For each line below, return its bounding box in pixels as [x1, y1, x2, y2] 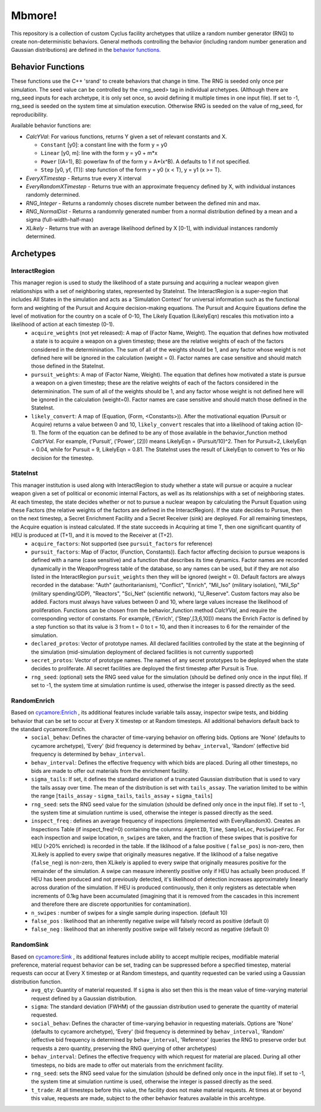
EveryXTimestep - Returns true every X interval [26, 175, 142, 182]
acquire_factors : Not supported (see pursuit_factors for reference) [31, 540, 213, 547]
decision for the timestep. [31, 454, 94, 461]
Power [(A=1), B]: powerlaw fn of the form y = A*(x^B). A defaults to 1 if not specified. [40, 158, 251, 165]
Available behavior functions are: [11, 122, 92, 129]
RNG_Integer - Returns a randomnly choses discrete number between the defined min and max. [26, 200, 261, 207]
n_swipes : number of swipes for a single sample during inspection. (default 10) [31, 909, 228, 916]
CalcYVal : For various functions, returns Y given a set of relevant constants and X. [26, 133, 227, 140]
